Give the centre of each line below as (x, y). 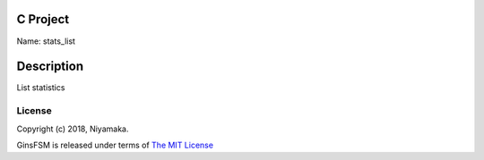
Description (50, 67)
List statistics (41, 88)
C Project (43, 19)
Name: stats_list (46, 41)
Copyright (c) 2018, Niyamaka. (73, 129)
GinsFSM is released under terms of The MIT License (115, 145)
